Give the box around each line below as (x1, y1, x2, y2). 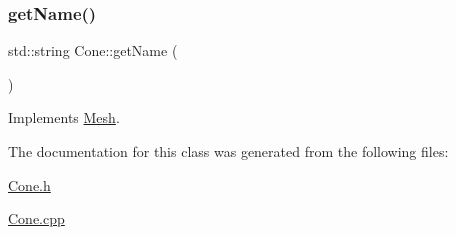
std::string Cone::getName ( (8, 40, 178, 61)
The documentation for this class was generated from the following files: (8, 141, 449, 161)
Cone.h (8, 174, 51, 195)
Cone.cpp (8, 208, 65, 229)
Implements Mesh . (8, 107, 120, 128)
